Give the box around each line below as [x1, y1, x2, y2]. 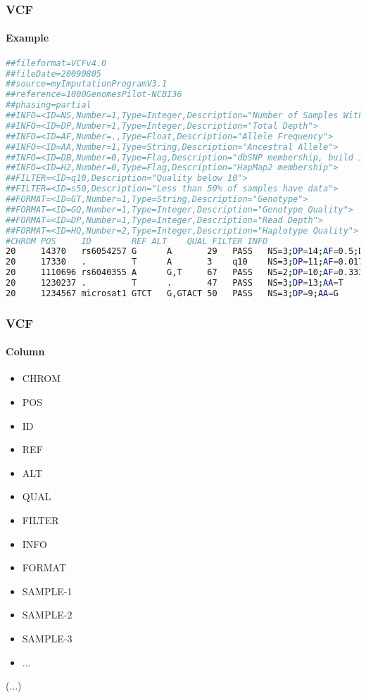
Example [6, 30, 49, 45]
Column [6, 344, 45, 359]
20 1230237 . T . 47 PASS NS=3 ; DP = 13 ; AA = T [6, 278, 343, 288]
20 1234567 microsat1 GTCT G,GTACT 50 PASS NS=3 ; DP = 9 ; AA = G [6, 288, 339, 298]
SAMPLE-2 [22, 607, 72, 622]
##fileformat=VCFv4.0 [6, 58, 107, 68]
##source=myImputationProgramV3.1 [6, 79, 168, 89]
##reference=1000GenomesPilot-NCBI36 [6, 89, 182, 100]
